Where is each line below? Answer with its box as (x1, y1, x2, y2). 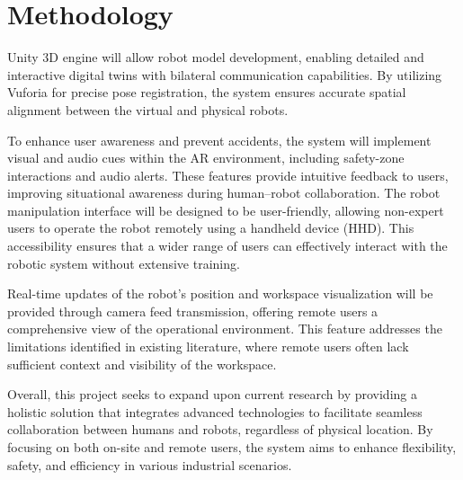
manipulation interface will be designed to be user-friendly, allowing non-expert (7, 200, 444, 219)
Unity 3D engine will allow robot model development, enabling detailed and (7, 48, 424, 67)
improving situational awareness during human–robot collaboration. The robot (7, 183, 441, 202)
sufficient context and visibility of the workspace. (7, 354, 277, 373)
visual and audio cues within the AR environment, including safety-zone (7, 148, 405, 167)
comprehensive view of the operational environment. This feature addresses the (7, 319, 442, 338)
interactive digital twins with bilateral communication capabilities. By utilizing (7, 65, 442, 84)
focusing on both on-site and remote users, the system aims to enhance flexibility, (7, 438, 457, 456)
